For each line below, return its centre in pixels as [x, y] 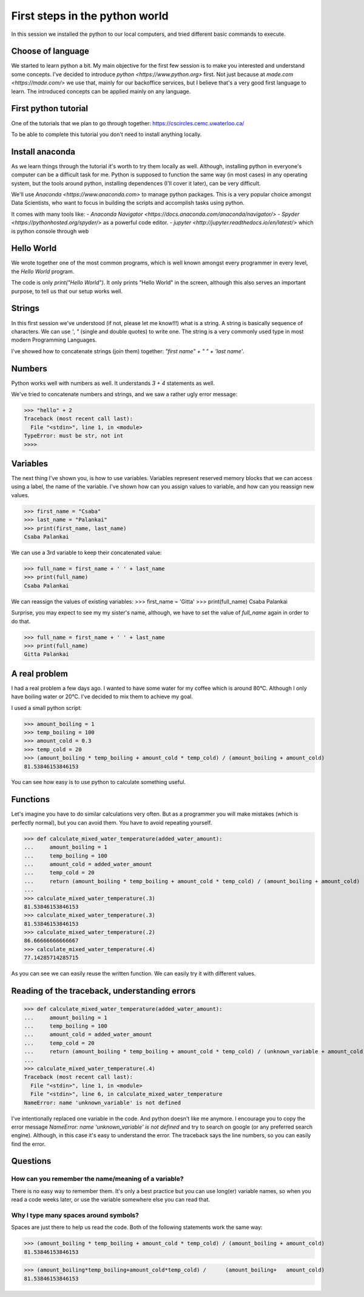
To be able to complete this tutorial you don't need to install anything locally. [106, 134]
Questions [31, 1161]
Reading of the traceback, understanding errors [103, 991]
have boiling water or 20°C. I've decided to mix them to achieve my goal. [102, 697]
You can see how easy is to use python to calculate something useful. [99, 782]
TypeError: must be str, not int [74, 436]
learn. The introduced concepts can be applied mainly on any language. [101, 91]
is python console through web [50, 231]
